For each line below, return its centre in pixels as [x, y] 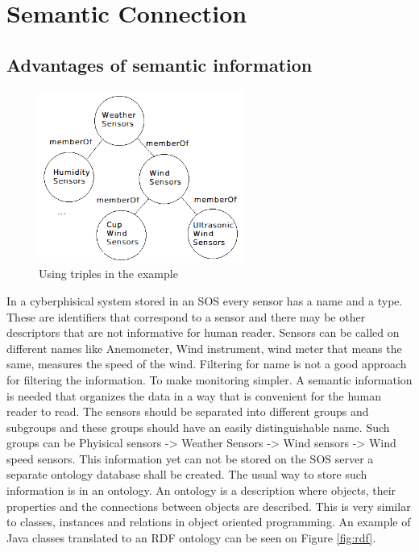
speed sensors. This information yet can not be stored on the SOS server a [190, 458]
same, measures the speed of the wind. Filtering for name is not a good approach [207, 364]
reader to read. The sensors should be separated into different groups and [188, 411]
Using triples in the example [108, 274]
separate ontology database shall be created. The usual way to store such [187, 474]
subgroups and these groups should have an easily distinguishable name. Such [198, 427]
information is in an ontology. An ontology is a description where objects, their [201, 490]
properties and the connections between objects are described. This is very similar [209, 506]
